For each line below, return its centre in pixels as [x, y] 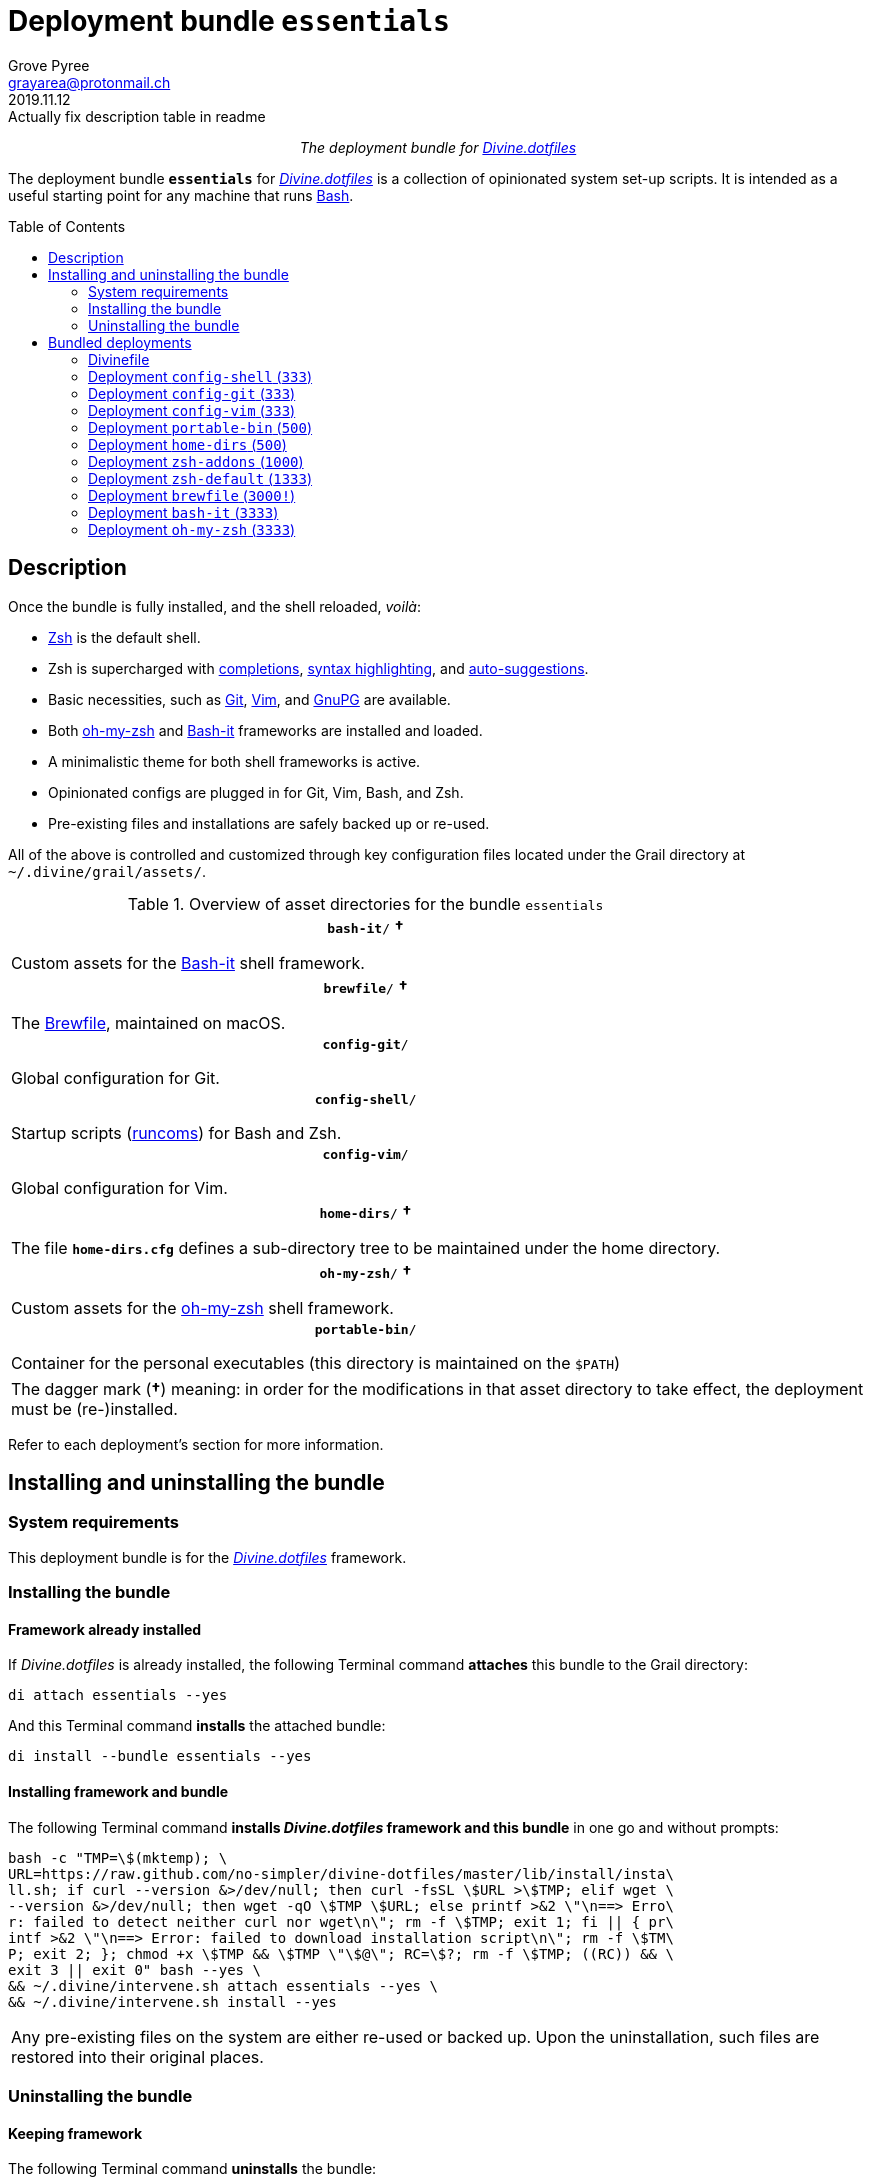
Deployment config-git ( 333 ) [192, 393]
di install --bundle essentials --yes [160, 1756]
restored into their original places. [137, 2056]
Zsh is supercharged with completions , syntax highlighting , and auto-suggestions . [318, 668]
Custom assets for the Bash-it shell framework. [188, 962]
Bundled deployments [120, 342]
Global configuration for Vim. [119, 1187]
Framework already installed [105, 1629]
